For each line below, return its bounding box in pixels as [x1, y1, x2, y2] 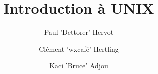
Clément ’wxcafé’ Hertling [39, 43, 119, 54]
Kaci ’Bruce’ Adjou [49, 60, 108, 71]
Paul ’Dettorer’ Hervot [44, 27, 114, 37]
